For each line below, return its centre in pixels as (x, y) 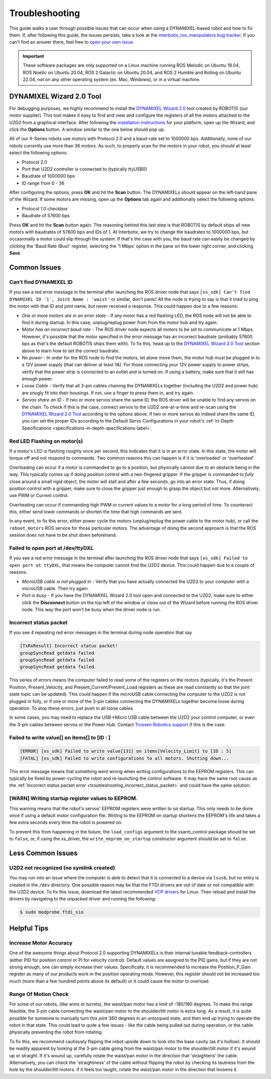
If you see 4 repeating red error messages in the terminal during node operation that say (101, 633)
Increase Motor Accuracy (41, 943)
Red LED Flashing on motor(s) (46, 441)
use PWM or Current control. (39, 495)
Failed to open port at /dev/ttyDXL (51, 548)
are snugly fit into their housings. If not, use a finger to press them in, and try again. (108, 393)
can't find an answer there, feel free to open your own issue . (72, 42)
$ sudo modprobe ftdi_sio (52, 912)
